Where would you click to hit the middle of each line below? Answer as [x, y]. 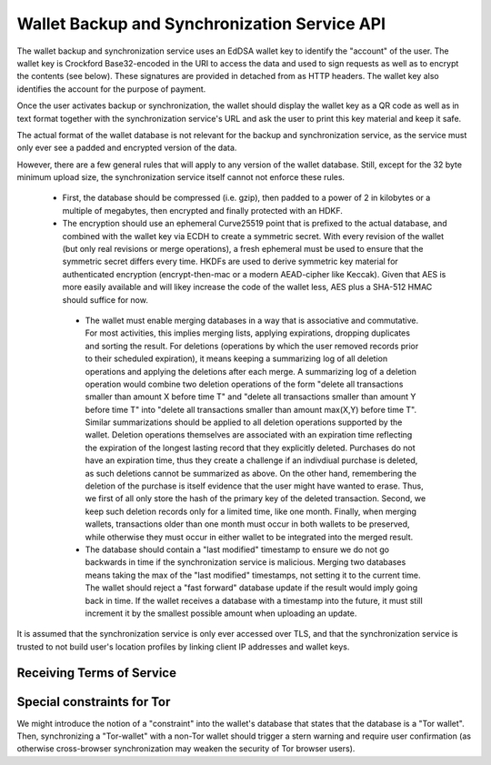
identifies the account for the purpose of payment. [111, 89]
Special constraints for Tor [94, 702]
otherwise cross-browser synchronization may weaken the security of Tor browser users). [186, 749]
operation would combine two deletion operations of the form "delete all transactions [244, 384]
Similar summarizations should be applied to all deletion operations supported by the [244, 422]
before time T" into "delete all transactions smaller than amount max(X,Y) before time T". [251, 409]
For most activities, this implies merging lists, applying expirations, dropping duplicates [248, 333]
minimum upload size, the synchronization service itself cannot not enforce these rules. [181, 177]
